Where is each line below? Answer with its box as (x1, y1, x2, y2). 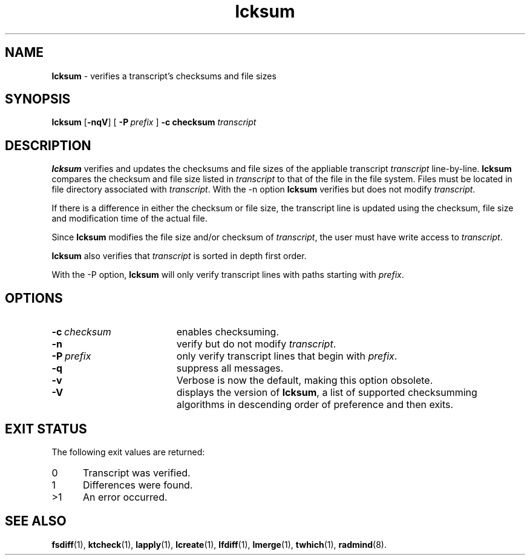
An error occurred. (82, 490, 168, 503)
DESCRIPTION (5, 137, 91, 153)
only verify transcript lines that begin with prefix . (176, 350, 398, 363)
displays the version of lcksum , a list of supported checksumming (176, 386, 477, 399)
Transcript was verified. (82, 466, 191, 479)
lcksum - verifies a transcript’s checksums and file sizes (51, 70, 276, 81)
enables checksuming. (176, 326, 280, 338)
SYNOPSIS (5, 91, 71, 107)
